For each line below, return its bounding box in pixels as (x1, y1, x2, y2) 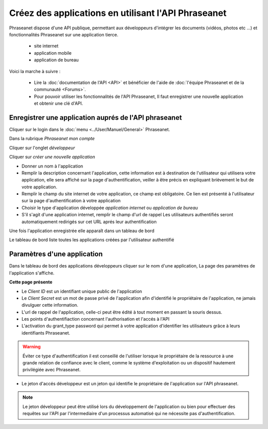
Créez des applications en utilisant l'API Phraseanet (9, 7, 227, 18)
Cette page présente (9, 279, 53, 285)
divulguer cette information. (21, 302, 79, 308)
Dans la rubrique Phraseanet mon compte (9, 136, 95, 142)
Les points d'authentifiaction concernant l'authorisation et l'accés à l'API (21, 316, 170, 322)
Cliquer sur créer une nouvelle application (9, 154, 95, 160)
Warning (22, 343, 41, 350)
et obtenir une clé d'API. (34, 100, 83, 106)
